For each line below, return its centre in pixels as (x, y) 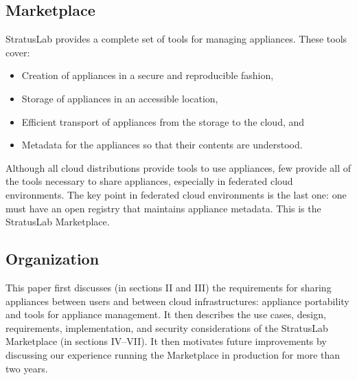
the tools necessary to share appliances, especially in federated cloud (149, 181)
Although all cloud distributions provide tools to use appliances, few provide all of (178, 167)
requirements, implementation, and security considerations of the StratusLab (167, 327)
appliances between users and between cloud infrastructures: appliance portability (177, 301)
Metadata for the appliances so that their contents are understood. (162, 145)
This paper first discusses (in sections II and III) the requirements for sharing (169, 287)
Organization (53, 259)
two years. (27, 368)
